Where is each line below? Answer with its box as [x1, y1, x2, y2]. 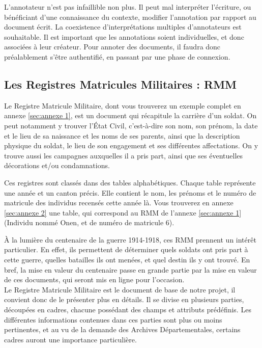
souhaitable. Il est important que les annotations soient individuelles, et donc [4, 31, 244, 42]
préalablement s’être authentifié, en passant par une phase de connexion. [4, 51, 230, 62]
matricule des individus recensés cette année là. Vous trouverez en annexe [4, 197, 234, 208]
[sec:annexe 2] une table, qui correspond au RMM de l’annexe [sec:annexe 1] [4, 207, 242, 218]
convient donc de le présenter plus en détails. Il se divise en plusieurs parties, [4, 294, 244, 305]
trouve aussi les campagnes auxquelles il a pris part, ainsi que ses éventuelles [4, 150, 243, 160]
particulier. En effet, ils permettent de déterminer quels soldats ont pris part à [4, 244, 248, 255]
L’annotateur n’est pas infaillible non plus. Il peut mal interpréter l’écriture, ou [4, 2, 251, 12]
